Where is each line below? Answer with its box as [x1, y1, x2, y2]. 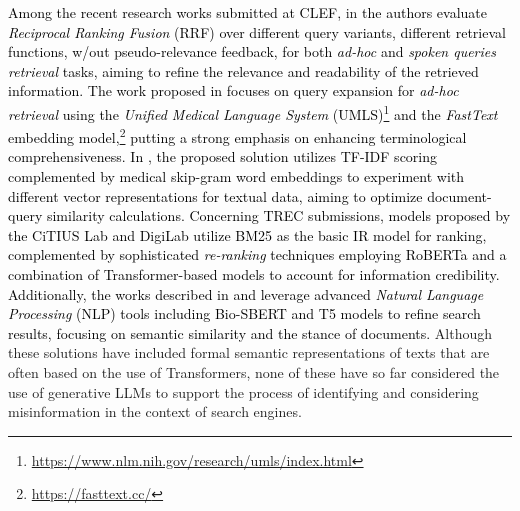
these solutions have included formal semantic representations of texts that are [8, 342, 490, 363]
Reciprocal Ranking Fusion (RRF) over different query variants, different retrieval [8, 21, 506, 42]
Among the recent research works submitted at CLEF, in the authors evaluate [8, 2, 487, 22]
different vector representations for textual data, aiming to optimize [8, 185, 423, 206]
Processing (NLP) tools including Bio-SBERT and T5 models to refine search [8, 303, 481, 324]
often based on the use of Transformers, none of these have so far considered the [8, 362, 500, 382]
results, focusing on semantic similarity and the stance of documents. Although [8, 322, 493, 343]
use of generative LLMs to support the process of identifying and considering [8, 381, 479, 402]
